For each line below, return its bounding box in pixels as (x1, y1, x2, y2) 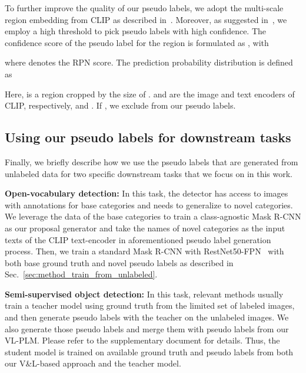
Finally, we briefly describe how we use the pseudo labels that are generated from (5, 155, 298, 168)
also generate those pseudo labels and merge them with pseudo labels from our (5, 322, 289, 335)
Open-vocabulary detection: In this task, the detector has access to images (5, 187, 288, 199)
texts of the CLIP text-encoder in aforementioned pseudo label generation (5, 233, 271, 246)
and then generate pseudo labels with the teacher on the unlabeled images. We (5, 311, 289, 323)
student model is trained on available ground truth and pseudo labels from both (5, 345, 294, 358)
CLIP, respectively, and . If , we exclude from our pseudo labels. (5, 99, 236, 112)
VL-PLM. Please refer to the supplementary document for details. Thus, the (5, 334, 280, 346)
